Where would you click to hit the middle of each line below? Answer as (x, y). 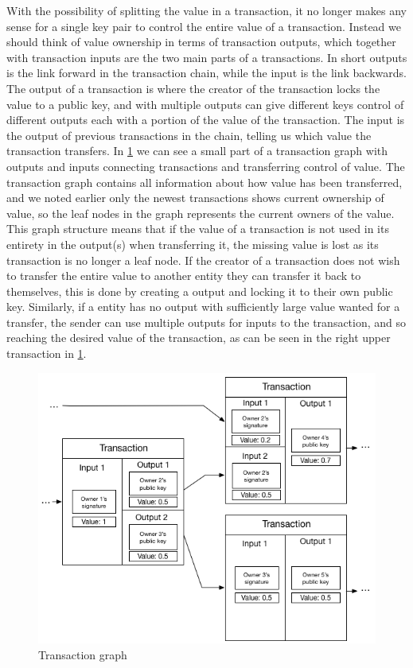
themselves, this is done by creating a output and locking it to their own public (200, 291)
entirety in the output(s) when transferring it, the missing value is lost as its (193, 244)
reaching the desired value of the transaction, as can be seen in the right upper (199, 338)
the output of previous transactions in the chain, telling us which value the (189, 135)
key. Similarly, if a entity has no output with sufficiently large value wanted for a (203, 307)
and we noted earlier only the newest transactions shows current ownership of (195, 198)
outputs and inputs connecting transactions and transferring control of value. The (206, 166)
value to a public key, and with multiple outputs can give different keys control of (205, 104)
